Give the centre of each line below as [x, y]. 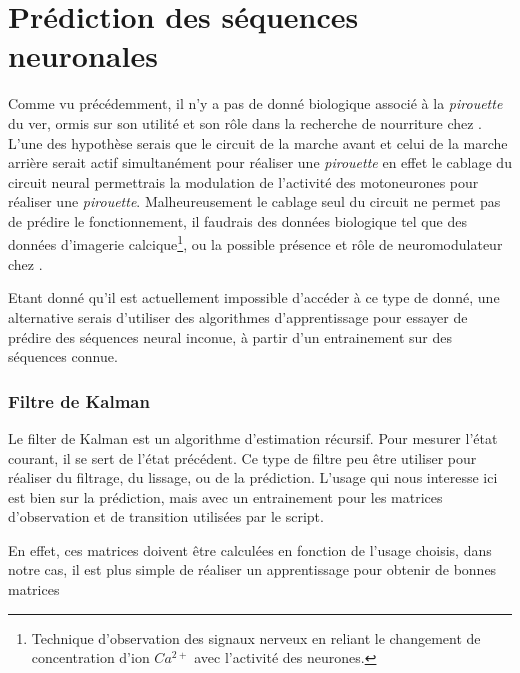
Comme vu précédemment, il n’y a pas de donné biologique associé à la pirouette [255, 103]
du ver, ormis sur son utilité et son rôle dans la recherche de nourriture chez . [245, 122]
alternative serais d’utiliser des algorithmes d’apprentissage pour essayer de [238, 316]
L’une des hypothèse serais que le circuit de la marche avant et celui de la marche [258, 142]
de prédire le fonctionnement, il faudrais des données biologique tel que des [237, 220]
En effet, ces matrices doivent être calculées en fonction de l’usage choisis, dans [250, 549]
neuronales [83, 55]
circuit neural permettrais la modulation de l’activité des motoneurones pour [243, 181]
